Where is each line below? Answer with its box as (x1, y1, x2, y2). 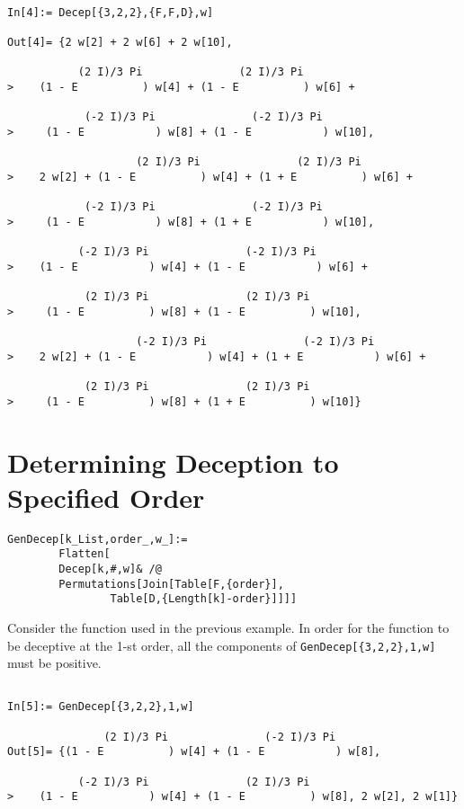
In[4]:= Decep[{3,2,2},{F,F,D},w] (7, 5, 214, 19)
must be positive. (7, 653, 102, 672)
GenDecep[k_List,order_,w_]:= (7, 532, 188, 546)
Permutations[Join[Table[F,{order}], (58, 577, 284, 591)
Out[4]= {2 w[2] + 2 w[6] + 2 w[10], (7, 35, 233, 49)
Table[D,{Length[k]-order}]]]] (110, 592, 298, 606)
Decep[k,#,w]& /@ (58, 563, 162, 575)
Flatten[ (58, 547, 111, 561)
